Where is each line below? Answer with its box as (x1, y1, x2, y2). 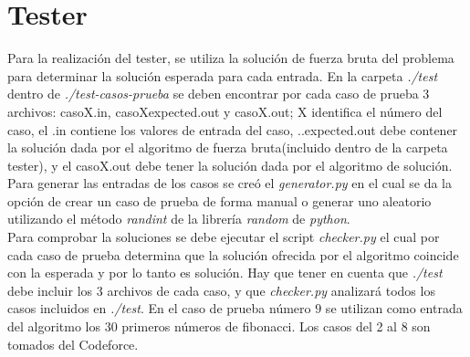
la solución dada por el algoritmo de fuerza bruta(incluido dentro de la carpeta (7, 138, 448, 157)
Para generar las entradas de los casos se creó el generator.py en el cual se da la (7, 173, 453, 193)
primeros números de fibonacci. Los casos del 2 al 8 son (121, 317, 431, 336)
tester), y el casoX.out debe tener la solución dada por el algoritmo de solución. (7, 155, 453, 174)
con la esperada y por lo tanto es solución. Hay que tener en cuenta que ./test (7, 263, 443, 282)
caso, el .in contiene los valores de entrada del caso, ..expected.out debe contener (7, 120, 458, 139)
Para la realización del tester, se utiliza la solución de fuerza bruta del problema (7, 48, 454, 68)
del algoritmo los (7, 317, 101, 336)
